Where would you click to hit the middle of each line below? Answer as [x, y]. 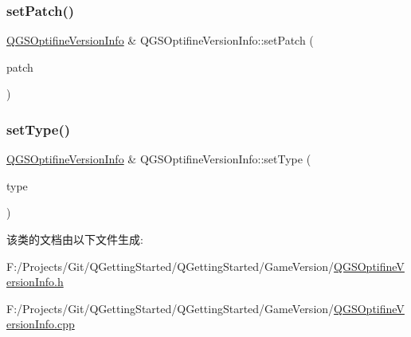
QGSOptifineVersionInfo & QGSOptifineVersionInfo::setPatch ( [160, 40]
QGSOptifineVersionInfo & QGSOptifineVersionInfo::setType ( [159, 159]
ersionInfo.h [35, 282]
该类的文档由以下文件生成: [75, 239]
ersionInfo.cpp [41, 324]
